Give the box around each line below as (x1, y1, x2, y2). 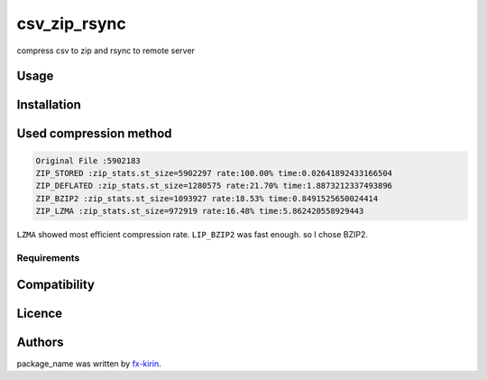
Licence (16, 305, 63, 320)
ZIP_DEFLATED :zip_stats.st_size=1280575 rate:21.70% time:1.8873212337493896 (35, 181, 392, 191)
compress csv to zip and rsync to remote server (16, 45, 196, 56)
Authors (16, 334, 64, 349)
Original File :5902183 (35, 155, 142, 166)
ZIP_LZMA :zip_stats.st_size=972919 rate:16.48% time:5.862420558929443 (35, 206, 364, 217)
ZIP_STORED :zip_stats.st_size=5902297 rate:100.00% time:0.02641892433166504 (35, 168, 392, 178)
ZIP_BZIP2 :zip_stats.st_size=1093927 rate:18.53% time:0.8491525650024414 (35, 193, 379, 203)
